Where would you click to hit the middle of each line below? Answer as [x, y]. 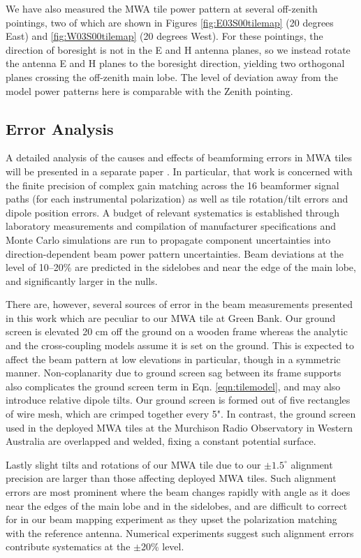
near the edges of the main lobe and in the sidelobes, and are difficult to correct [177, 505]
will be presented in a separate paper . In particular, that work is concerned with [179, 171]
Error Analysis [60, 128]
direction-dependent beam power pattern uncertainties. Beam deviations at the [175, 253]
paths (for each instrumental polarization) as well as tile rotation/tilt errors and [177, 199]
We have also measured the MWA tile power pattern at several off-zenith [162, 8]
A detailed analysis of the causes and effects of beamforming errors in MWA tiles [179, 157]
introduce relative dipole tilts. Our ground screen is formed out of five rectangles [178, 400]
